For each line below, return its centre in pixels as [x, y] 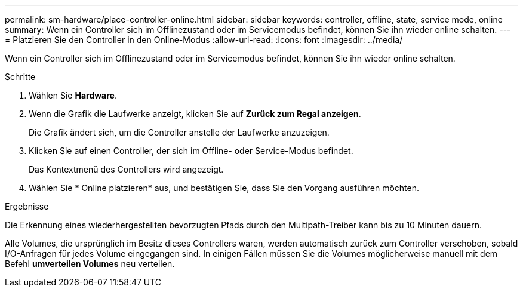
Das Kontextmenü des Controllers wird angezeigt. [126, 169]
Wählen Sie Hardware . [73, 95]
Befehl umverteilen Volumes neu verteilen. [90, 264]
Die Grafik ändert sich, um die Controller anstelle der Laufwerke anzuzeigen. [179, 132]
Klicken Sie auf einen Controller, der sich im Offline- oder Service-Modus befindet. [191, 151]
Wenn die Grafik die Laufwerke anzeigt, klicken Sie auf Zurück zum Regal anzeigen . [195, 114]
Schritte [20, 77]
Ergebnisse [27, 206]
